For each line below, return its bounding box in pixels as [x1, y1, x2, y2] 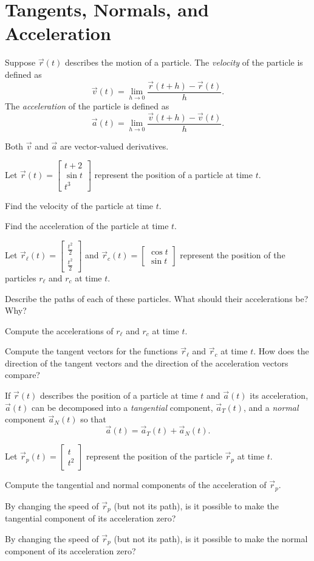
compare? [5, 368, 40, 381]
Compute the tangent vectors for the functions [5, 345, 178, 357]
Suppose [5, 56, 36, 69]
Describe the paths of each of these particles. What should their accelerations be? [5, 292, 309, 305]
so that [80, 413, 107, 425]
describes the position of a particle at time [39, 389, 198, 402]
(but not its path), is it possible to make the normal [114, 532, 308, 545]
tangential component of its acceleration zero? [5, 511, 176, 524]
